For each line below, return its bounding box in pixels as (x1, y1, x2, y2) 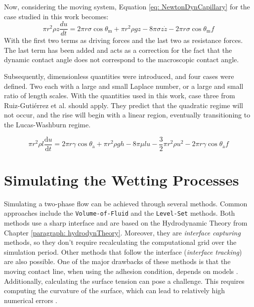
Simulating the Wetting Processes (4, 169, 239, 190)
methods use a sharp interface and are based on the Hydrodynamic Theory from (4, 218, 248, 228)
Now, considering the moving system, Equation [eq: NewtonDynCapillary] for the (4, 1, 250, 11)
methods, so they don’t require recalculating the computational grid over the (4, 237, 237, 247)
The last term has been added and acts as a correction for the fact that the (4, 44, 232, 55)
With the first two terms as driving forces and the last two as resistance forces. (4, 35, 243, 45)
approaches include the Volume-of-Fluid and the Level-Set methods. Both (4, 208, 235, 218)
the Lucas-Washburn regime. (4, 119, 91, 129)
